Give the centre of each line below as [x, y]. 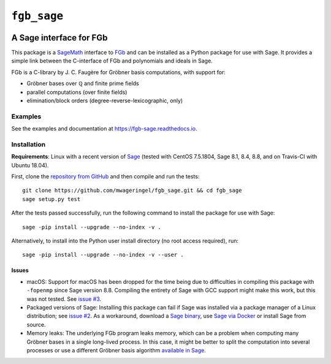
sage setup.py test [51, 199]
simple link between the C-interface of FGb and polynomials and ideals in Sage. [112, 61]
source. [36, 324]
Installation [29, 144]
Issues [20, 270]
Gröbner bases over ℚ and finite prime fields [83, 83]
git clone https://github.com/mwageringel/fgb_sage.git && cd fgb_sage [132, 191]
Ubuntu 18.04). [30, 165]
